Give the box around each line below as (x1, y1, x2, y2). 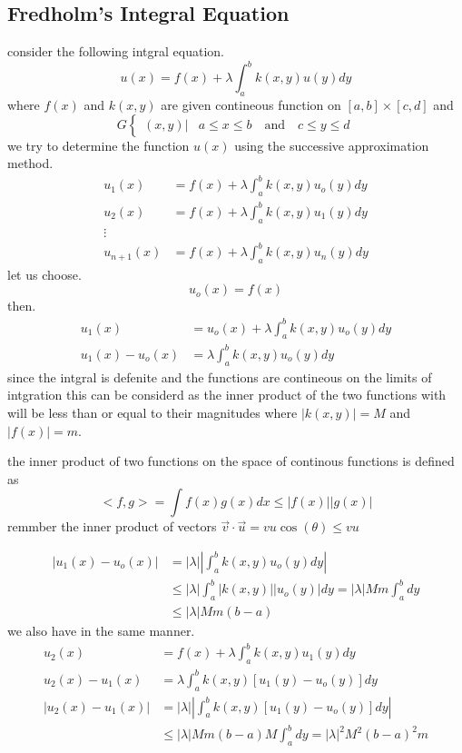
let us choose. (7, 264, 82, 283)
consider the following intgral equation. (7, 42, 224, 61)
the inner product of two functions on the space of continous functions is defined (7, 451, 455, 471)
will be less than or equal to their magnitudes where (7, 402, 298, 421)
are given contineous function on (161, 95, 341, 114)
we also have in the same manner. (7, 621, 195, 640)
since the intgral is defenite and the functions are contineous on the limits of (7, 367, 432, 386)
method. (7, 154, 54, 173)
